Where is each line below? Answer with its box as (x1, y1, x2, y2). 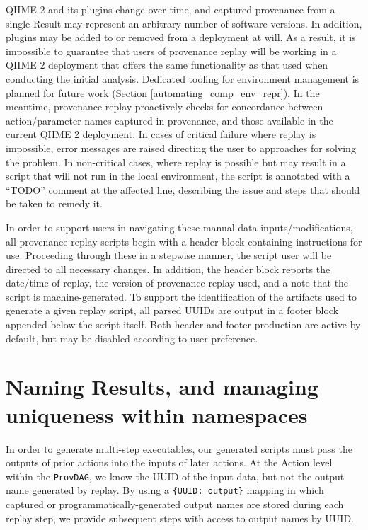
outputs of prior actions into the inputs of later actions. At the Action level (6, 455, 333, 470)
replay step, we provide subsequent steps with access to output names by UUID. (6, 510, 354, 525)
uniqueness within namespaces (6, 400, 308, 429)
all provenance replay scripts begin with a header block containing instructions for (6, 234, 362, 248)
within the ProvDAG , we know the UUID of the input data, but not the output (6, 468, 345, 483)
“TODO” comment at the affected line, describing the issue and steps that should (6, 182, 360, 197)
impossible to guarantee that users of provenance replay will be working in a (6, 43, 337, 58)
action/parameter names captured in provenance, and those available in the (6, 113, 333, 127)
